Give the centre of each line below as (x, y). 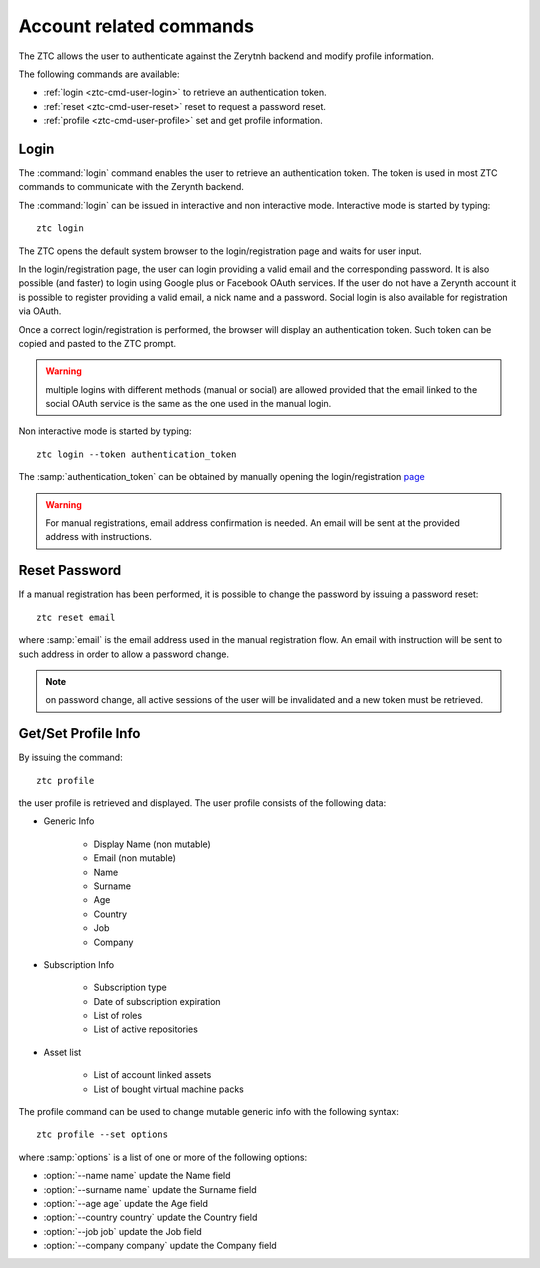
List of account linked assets (152, 1075)
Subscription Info (79, 964)
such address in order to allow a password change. (124, 654)
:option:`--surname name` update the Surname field (150, 1189)
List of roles (118, 1016)
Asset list (62, 1052)
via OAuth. (40, 311)
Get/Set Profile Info (79, 733)
